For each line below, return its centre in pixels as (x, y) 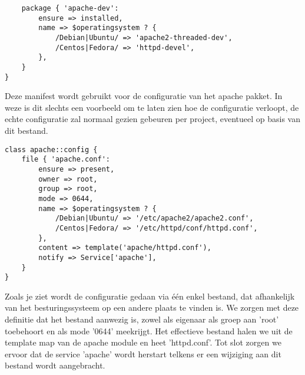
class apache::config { (51, 149)
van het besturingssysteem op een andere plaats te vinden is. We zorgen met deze (152, 307)
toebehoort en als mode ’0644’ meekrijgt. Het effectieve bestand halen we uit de (149, 330)
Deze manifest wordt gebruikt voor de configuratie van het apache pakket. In (144, 96)
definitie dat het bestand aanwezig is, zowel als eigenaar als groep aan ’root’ (142, 319)
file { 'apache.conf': (66, 159)
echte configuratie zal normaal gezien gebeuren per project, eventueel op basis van (152, 119)
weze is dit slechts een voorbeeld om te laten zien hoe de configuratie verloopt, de (152, 107)
